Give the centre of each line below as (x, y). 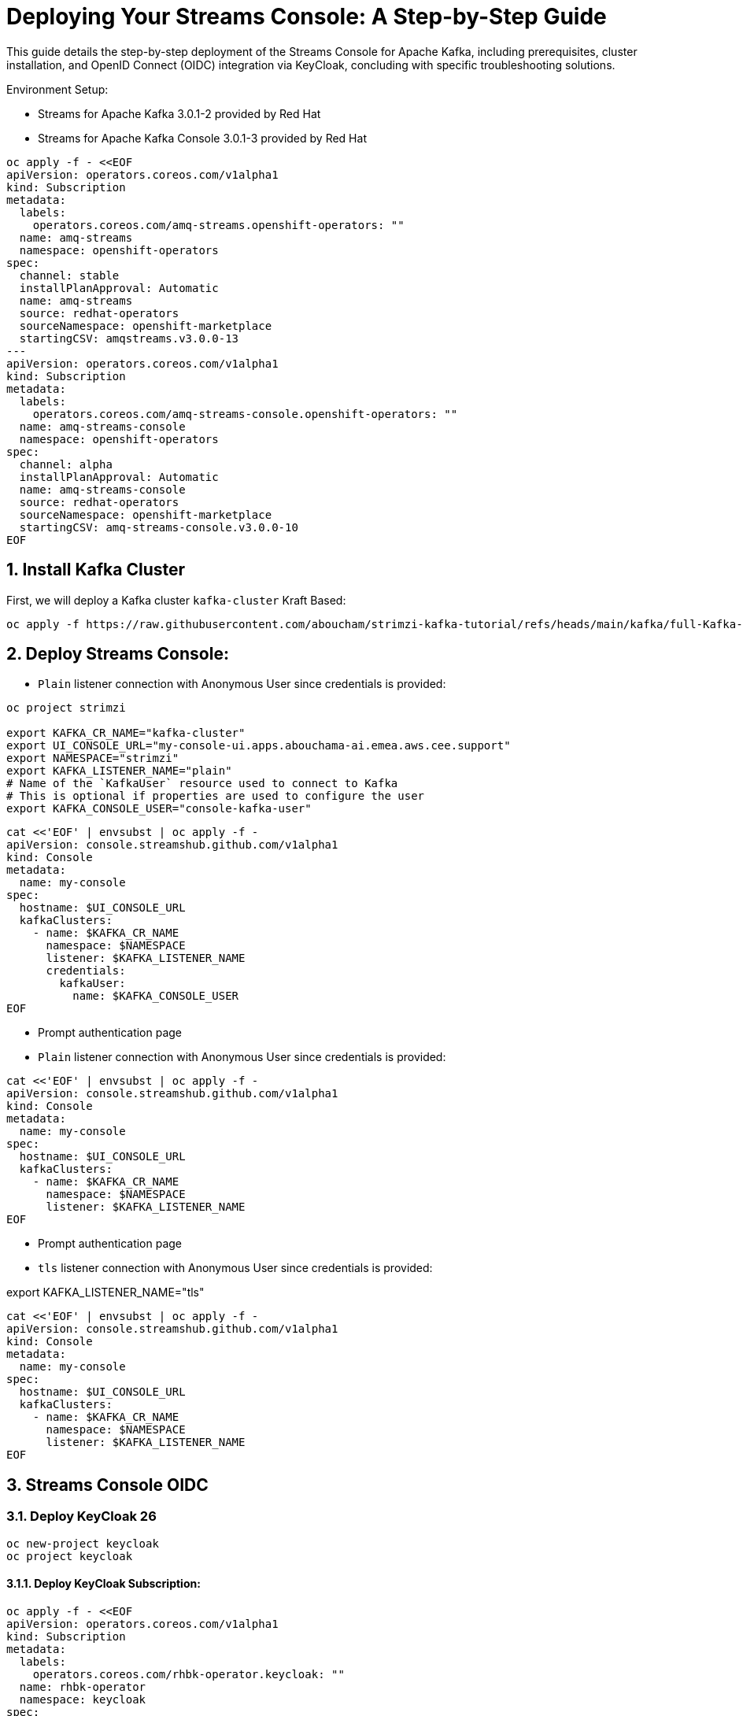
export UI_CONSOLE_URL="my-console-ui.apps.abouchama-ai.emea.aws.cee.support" (259, 746)
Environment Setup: (57, 89)
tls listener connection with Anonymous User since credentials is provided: (235, 1268)
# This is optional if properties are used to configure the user (216, 796)
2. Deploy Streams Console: (118, 654)
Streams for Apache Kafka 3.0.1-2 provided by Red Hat (179, 113)
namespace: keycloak (83, 1699)
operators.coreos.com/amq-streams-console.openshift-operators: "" (245, 414)
